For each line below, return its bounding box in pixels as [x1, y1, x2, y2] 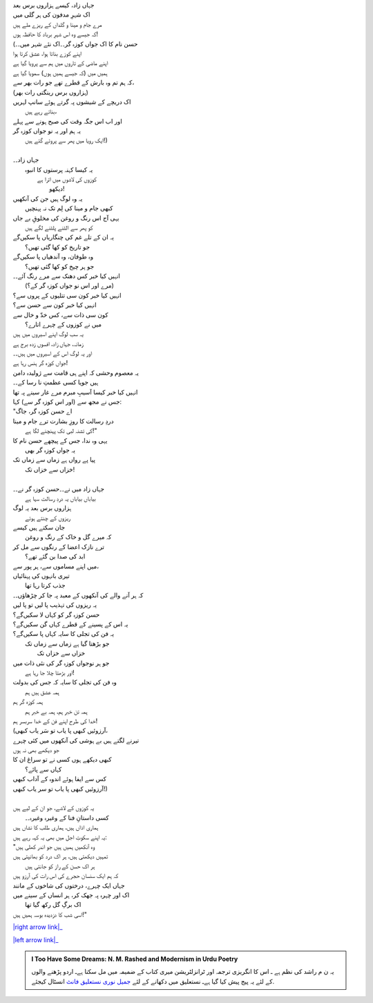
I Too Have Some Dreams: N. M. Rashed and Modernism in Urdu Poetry [31, 955, 238, 963]
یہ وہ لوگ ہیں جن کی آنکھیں [12, 194, 83, 203]
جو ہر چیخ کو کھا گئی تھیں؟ [25, 262, 95, 270]
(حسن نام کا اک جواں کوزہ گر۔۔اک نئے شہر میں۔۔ [12, 39, 138, 48]
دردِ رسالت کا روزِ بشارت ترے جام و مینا [12, 417, 114, 425]
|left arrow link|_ [12, 935, 59, 944]
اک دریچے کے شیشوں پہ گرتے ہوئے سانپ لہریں [12, 97, 131, 106]
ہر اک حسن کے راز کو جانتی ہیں [25, 861, 95, 870]
